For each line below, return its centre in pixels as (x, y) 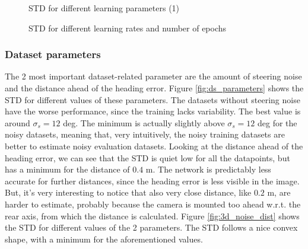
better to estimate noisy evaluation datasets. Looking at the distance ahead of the (154, 146)
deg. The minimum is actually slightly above (144, 122)
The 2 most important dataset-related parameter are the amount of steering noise (153, 76)
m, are (279, 192)
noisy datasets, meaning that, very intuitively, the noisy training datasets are (145, 134)
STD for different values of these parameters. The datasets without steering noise (153, 99)
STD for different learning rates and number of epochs (128, 28)
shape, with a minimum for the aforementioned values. (104, 239)
